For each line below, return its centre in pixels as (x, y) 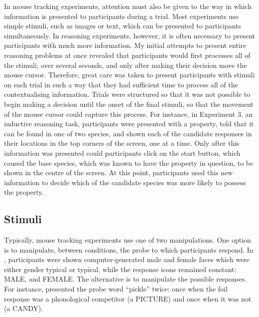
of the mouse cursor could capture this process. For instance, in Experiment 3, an (129, 114)
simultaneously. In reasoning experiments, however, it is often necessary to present (129, 35)
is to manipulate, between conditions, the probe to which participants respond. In (129, 249)
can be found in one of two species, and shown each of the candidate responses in (128, 133)
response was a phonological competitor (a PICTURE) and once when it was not (128, 298)
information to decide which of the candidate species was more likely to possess (125, 182)
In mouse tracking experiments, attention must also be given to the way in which (128, 6)
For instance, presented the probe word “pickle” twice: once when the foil (116, 289)
